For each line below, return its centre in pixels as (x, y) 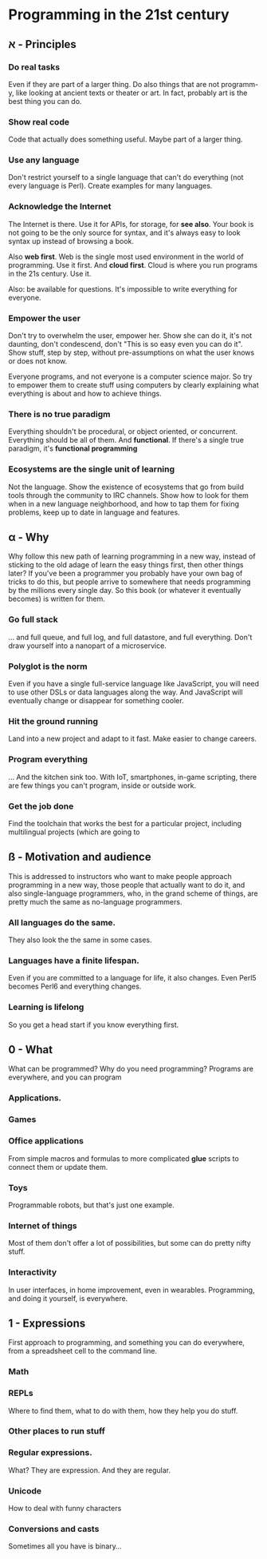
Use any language (44, 160)
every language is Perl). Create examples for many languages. (110, 186)
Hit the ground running (53, 721)
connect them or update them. (58, 1167)
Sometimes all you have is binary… (65, 1546)
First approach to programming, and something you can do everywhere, (127, 1342)
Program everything (48, 759)
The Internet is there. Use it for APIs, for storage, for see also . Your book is (131, 224)
